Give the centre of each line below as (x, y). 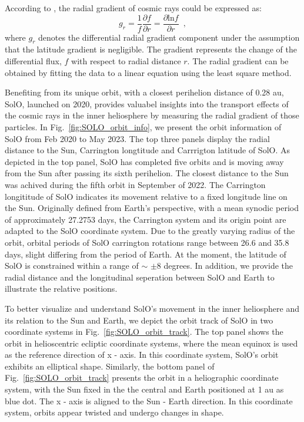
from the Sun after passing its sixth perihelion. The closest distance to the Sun (147, 173)
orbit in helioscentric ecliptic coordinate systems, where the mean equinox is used (151, 343)
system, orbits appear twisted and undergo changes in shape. (114, 412)
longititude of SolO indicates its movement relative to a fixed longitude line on (146, 196)
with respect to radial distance (126, 61)
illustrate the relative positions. (61, 289)
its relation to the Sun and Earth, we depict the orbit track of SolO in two (139, 320)
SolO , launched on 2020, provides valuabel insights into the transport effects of (147, 103)
